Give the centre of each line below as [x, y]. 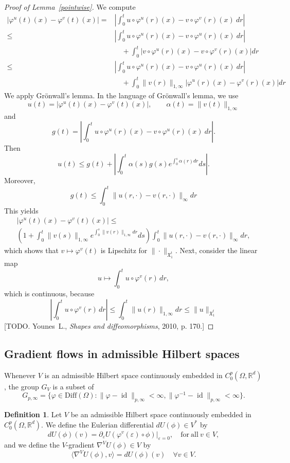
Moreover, [20, 180]
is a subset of [73, 386]
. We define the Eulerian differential [97, 424]
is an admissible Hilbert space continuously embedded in [133, 375]
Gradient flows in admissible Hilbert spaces [122, 353]
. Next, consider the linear [216, 250]
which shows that [31, 250]
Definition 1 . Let [33, 414]
